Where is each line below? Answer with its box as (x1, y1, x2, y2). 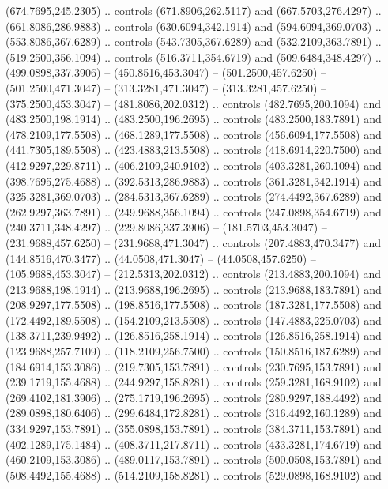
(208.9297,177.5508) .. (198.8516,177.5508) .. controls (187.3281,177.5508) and (6, 296, 382, 313)
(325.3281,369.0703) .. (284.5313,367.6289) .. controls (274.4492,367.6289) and (6, 188, 382, 205)
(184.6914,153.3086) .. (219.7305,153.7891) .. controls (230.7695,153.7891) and (6, 358, 382, 374)
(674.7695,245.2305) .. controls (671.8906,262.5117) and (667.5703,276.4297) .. (6, 2, 382, 18)
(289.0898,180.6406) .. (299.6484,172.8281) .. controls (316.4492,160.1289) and (6, 404, 382, 421)
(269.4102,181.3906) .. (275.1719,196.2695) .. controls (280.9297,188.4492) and (6, 389, 382, 405)
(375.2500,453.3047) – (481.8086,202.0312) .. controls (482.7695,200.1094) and (6, 95, 381, 111)
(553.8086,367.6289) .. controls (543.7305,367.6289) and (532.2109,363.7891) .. (6, 33, 382, 50)
